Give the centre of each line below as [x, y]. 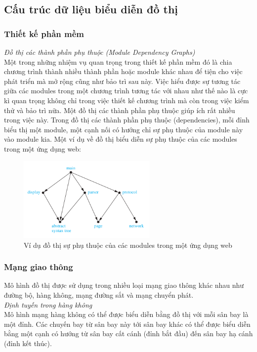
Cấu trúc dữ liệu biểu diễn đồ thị [91, 9]
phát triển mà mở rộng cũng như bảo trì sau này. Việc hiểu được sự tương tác [122, 81]
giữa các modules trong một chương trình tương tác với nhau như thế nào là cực [126, 91]
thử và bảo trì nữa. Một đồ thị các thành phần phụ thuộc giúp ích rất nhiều [120, 110]
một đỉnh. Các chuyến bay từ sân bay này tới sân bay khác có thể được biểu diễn [127, 324]
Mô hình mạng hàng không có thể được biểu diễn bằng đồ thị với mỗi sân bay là [126, 314]
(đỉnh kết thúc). [28, 343]
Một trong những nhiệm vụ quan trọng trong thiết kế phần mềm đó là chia [118, 61]
